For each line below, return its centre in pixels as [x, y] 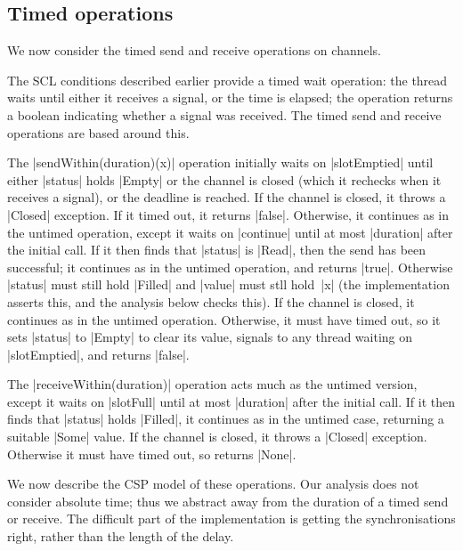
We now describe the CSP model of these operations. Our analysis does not [213, 484]
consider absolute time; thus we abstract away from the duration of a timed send [228, 501]
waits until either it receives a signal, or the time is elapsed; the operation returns [230, 97]
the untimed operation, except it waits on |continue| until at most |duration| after [230, 232]
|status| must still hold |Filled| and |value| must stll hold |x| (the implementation [228, 284]
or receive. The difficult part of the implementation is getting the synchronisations [231, 519]
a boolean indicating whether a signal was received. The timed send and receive [224, 114]
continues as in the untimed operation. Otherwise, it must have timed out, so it [224, 319]
